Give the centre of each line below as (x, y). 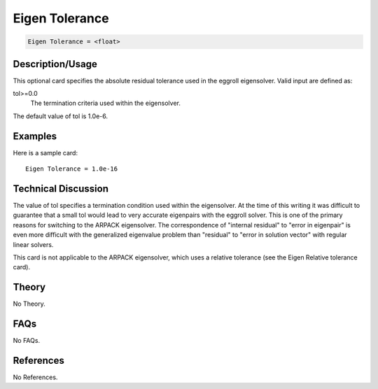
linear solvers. (33, 244)
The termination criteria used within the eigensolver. (106, 103)
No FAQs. (27, 341)
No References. (35, 377)
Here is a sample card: (45, 153)
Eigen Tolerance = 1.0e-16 (72, 169)
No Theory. (29, 304)
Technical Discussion (61, 189)
